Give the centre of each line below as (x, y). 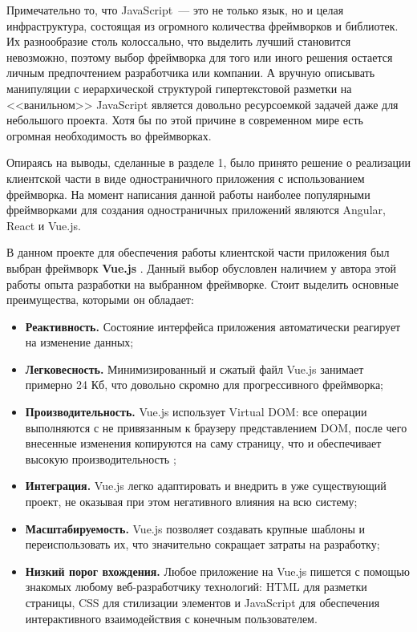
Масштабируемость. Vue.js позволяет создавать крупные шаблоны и (195, 528)
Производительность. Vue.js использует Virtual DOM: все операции (196, 412)
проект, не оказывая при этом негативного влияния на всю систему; (191, 502)
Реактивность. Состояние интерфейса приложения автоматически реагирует (213, 326)
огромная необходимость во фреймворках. (109, 135)
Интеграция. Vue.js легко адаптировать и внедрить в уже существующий (206, 486)
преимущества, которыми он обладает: (100, 300)
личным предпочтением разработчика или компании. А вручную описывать (191, 73)
